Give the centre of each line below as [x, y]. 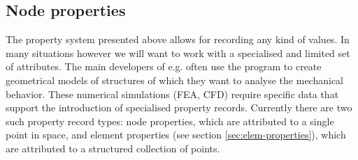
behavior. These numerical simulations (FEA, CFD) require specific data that [172, 94]
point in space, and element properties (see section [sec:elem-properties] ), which [176, 135]
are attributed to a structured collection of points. [113, 148]
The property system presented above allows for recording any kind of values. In [178, 39]
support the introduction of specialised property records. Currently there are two [179, 107]
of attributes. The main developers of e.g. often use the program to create [164, 66]
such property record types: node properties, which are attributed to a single [170, 121]
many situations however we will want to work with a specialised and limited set [178, 53]
